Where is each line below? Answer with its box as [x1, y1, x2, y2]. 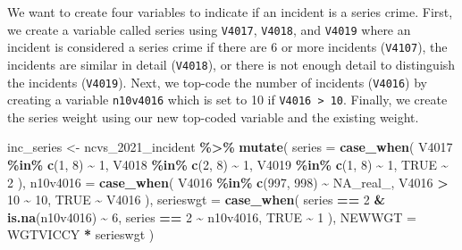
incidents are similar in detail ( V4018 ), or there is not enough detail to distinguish [7, 54, 456, 73]
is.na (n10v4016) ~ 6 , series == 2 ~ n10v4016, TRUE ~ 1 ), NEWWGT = [7, 207, 416, 226]
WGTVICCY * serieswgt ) [7, 225, 155, 244]
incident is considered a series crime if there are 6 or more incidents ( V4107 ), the [7, 37, 448, 56]
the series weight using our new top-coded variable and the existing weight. [7, 107, 419, 126]
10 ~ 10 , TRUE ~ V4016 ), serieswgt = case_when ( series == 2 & [7, 190, 386, 209]
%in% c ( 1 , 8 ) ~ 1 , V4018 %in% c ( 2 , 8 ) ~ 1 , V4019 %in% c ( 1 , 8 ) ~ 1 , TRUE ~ [7, 155, 449, 174]
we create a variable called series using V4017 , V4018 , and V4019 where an [7, 20, 411, 38]
